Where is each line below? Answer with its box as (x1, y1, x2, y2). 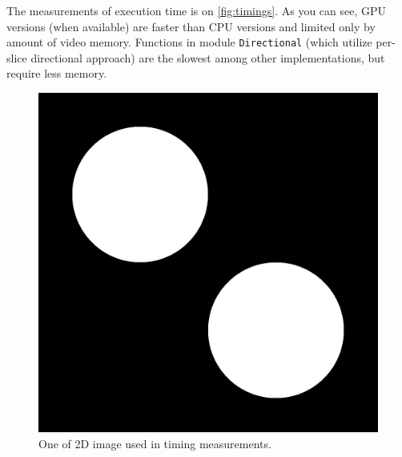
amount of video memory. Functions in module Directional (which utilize (6, 34, 372, 50)
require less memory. (6, 65, 107, 82)
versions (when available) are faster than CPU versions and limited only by (6, 18, 376, 34)
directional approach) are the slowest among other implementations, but (30, 49, 385, 66)
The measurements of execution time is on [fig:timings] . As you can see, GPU (6, 2, 387, 18)
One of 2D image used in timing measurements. (38, 435, 271, 451)
